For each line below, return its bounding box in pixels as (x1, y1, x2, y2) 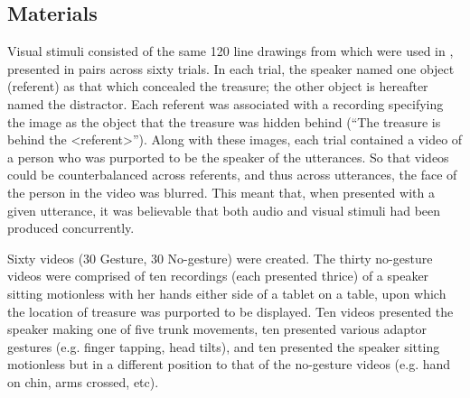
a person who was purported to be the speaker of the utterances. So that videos (7, 147, 449, 166)
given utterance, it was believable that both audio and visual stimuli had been (7, 200, 441, 219)
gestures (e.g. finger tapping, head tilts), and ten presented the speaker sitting (7, 337, 440, 356)
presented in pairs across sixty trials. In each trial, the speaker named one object (7, 59, 455, 78)
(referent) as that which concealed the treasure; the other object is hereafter (7, 77, 428, 96)
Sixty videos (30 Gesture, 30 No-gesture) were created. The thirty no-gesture (7, 248, 433, 267)
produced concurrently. (7, 218, 135, 237)
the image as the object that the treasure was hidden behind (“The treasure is (7, 112, 441, 131)
